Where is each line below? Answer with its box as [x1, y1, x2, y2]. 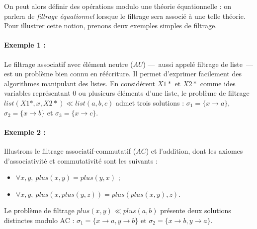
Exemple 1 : [4, 40, 46, 50]
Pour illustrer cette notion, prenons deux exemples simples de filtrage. [4, 20, 217, 31]
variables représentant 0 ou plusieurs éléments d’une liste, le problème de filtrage [4, 88, 250, 98]
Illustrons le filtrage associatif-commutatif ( [4, 145, 136, 156]
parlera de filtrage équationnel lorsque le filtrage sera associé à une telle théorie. [4, 10, 246, 21]
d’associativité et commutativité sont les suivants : [4, 155, 158, 166]
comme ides [200, 78, 236, 88]
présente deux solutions [160, 205, 231, 216]
